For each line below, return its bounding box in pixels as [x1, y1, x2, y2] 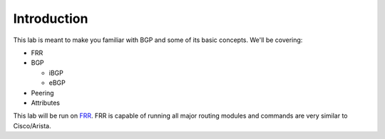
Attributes [31, 98, 61, 107]
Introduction [13, 11, 88, 26]
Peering [31, 88, 54, 97]
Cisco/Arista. [13, 121, 51, 130]
